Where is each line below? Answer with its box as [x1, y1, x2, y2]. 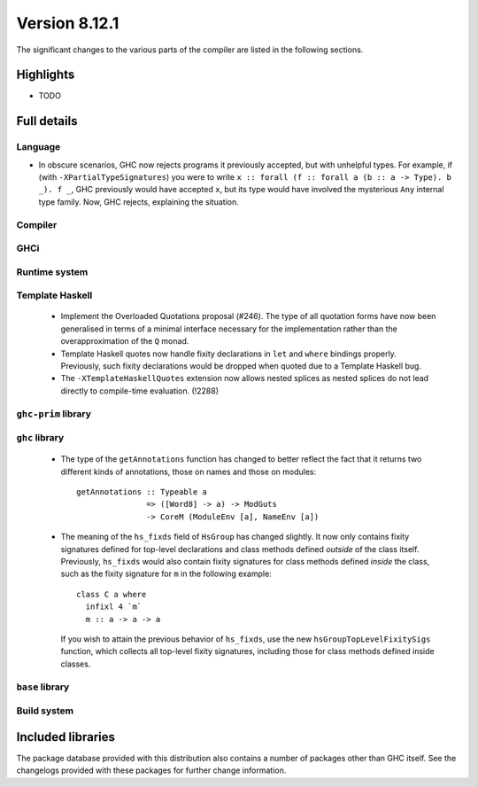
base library [16, 681, 70, 693]
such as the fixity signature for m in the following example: [60, 568, 272, 580]
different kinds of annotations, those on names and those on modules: [60, 466, 317, 477]
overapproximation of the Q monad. [60, 336, 189, 347]
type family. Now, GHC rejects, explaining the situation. [38, 196, 239, 207]
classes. [60, 658, 91, 669]
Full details [16, 113, 78, 129]
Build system [16, 705, 74, 717]
